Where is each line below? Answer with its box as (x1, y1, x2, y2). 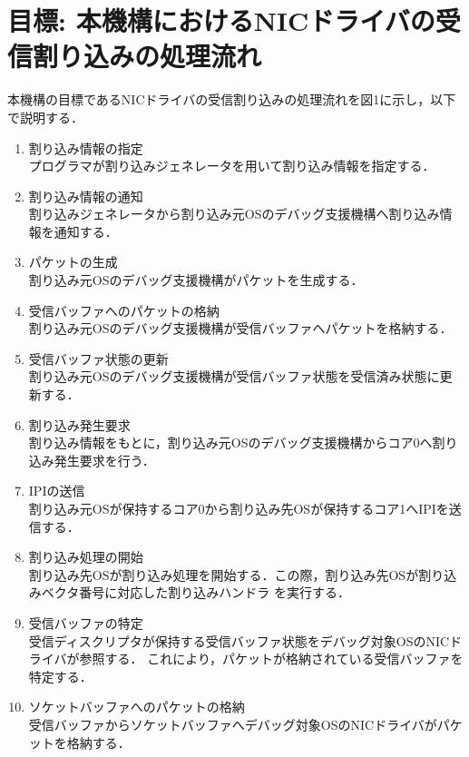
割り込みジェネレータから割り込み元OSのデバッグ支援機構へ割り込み (28, 204, 440, 223)
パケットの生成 (28, 252, 118, 271)
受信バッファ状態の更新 (28, 349, 169, 368)
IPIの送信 (28, 481, 85, 500)
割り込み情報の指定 (28, 138, 143, 157)
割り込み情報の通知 (28, 186, 143, 205)
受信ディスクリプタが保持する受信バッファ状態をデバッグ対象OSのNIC (28, 631, 450, 650)
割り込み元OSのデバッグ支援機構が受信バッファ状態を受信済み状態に (28, 367, 440, 386)
